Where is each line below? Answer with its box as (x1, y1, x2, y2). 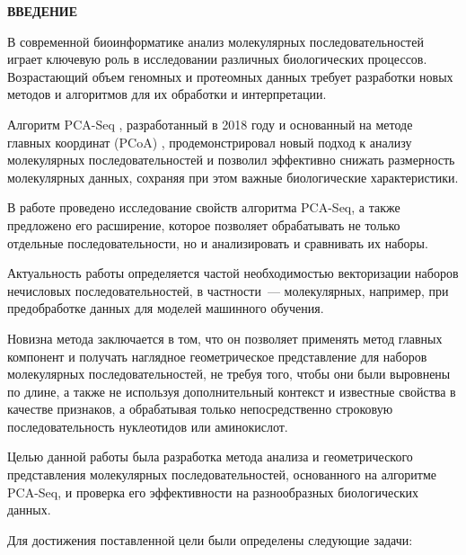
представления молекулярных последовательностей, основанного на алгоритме (7, 465, 437, 484)
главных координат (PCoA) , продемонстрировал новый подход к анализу (7, 132, 412, 151)
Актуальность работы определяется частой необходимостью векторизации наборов (7, 264, 459, 282)
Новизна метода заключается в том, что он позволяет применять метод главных (7, 328, 443, 347)
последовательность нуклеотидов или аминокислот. (7, 416, 288, 435)
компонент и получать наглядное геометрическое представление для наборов (7, 346, 427, 365)
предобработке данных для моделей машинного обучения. (7, 299, 324, 318)
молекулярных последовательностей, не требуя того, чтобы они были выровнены (7, 364, 451, 383)
